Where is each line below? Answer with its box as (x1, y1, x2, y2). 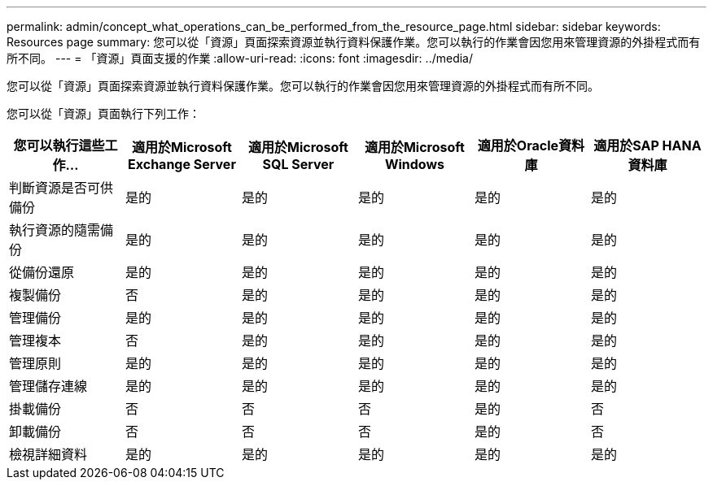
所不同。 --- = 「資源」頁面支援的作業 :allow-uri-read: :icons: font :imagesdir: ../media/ (7, 51, 474, 65)
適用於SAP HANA (593, 137, 702, 154)
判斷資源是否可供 (9, 180, 114, 196)
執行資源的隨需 (9, 222, 101, 238)
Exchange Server (128, 156, 236, 172)
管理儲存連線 (9, 378, 88, 394)
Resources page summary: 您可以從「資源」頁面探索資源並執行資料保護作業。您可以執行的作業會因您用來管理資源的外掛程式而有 (7, 35, 701, 49)
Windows (384, 156, 445, 172)
